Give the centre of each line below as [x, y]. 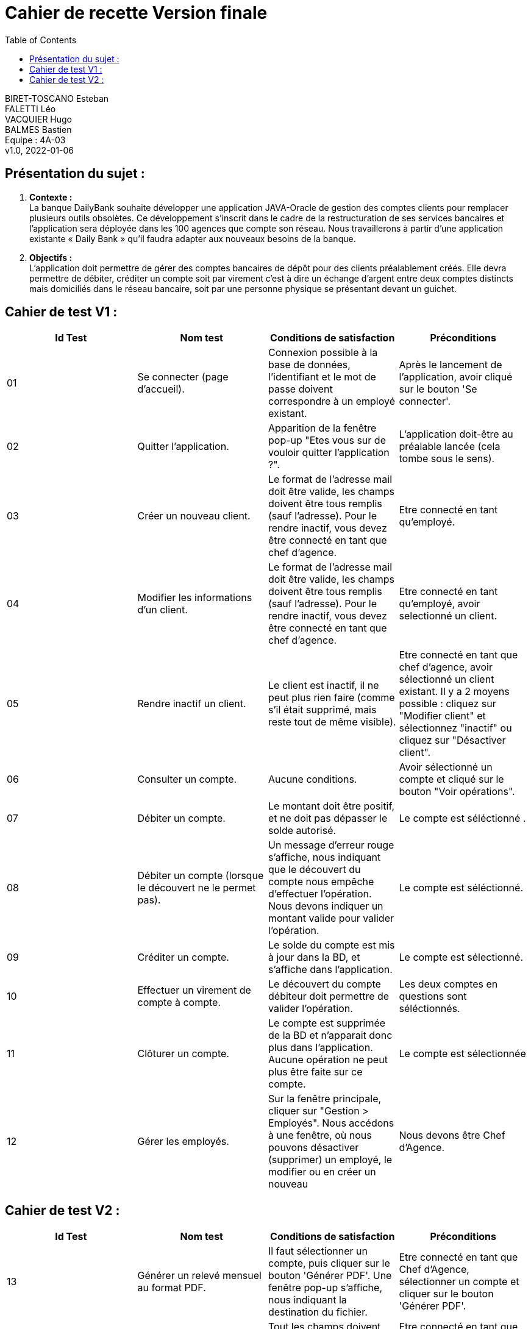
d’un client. [162, 610]
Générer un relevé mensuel [199, 1276]
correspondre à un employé [332, 401]
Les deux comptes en [448, 984]
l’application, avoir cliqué [456, 377]
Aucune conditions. [313, 779]
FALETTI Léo [30, 109]
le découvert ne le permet [197, 888]
